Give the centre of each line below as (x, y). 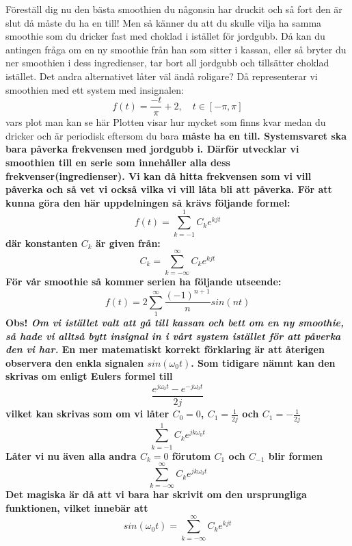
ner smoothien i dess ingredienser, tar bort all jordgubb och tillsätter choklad (167, 63)
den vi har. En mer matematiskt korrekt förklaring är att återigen (165, 349)
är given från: (128, 243)
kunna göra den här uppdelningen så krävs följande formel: (148, 202)
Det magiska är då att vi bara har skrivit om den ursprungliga (156, 494)
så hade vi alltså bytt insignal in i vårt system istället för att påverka (173, 336)
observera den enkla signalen (75, 362)
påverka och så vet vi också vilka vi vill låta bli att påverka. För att (169, 189)
